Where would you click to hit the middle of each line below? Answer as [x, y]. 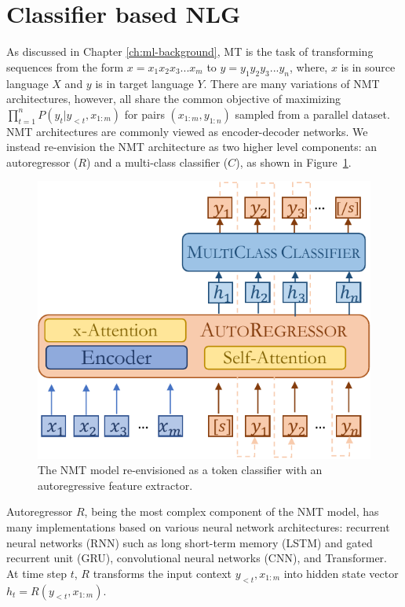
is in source [368, 66]
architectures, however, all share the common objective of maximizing [174, 99]
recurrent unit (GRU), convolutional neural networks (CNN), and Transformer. [197, 558]
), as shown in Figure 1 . [294, 162]
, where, [309, 66]
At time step [37, 573]
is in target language [144, 83]
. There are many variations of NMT [292, 83]
